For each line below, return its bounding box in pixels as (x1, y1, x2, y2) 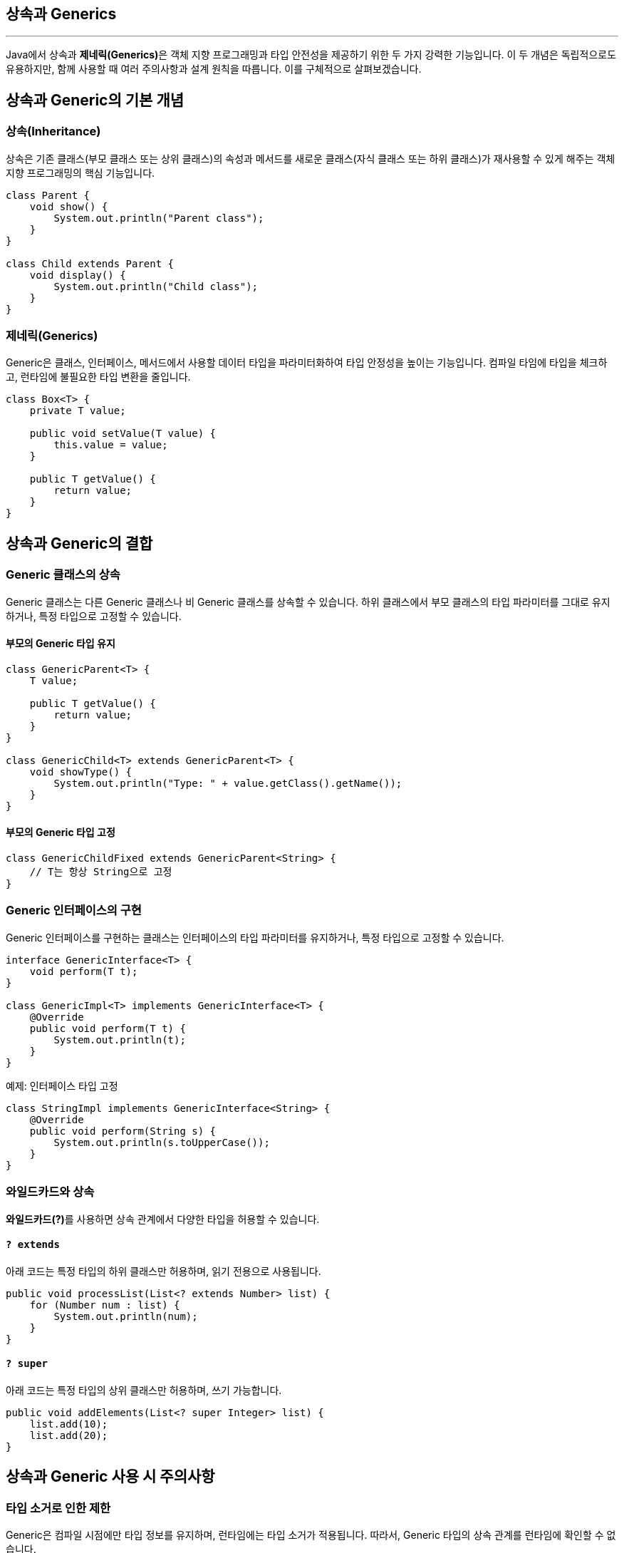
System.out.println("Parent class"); (53, 212, 264, 224)
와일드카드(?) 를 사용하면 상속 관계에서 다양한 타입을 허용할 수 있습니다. (6, 1212, 320, 1225)
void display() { (29, 269, 126, 281)
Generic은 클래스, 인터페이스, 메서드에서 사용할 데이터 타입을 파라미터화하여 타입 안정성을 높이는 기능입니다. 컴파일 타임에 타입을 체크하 (6, 356, 608, 369)
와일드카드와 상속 (6, 1185, 95, 1199)
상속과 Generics (6, 5, 117, 23)
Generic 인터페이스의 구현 (6, 903, 142, 918)
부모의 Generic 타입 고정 (6, 826, 115, 839)
